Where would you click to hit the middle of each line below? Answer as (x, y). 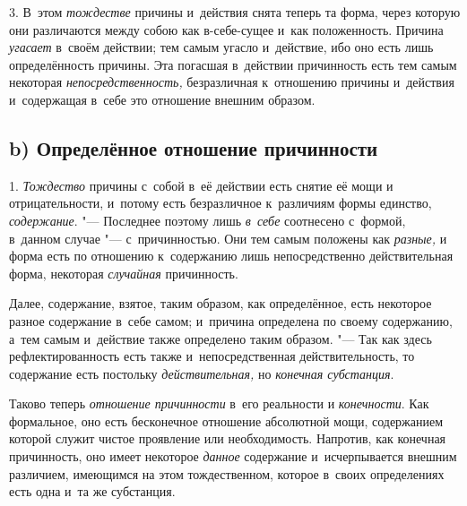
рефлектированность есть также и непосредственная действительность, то (212, 356)
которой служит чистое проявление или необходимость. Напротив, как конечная (228, 438)
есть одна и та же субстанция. (92, 491)
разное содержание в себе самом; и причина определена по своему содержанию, (231, 320)
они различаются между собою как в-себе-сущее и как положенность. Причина (226, 29)
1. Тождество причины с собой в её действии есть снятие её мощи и (201, 185)
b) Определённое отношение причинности (194, 147)
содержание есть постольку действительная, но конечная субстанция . (202, 373)
